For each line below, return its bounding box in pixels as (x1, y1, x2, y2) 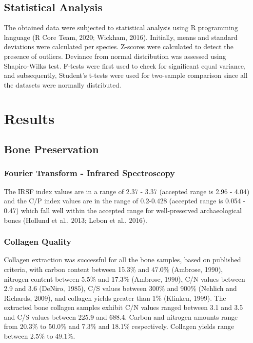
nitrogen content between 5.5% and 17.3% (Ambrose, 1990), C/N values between (4, 273, 245, 284)
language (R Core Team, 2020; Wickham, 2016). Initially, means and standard (4, 32, 238, 42)
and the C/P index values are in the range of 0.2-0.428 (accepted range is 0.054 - (4, 196, 246, 206)
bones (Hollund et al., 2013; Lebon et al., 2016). (4, 215, 147, 225)
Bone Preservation (4, 142, 99, 157)
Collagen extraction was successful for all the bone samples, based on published (4, 254, 241, 265)
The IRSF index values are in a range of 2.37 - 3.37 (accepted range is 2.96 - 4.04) (4, 186, 250, 196)
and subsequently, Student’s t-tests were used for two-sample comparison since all (4, 70, 248, 80)
